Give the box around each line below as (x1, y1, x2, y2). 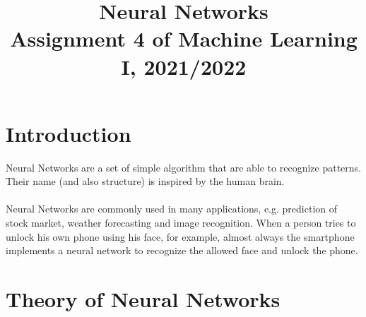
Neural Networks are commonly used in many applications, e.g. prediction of (6, 201, 337, 216)
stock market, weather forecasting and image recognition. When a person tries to (6, 215, 356, 230)
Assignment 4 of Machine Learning (10, 24, 358, 53)
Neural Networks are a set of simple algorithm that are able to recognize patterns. (6, 160, 361, 174)
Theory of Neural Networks (6, 285, 281, 313)
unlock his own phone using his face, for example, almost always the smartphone (6, 229, 355, 244)
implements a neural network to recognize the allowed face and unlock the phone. (6, 243, 358, 258)
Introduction (6, 119, 131, 148)
